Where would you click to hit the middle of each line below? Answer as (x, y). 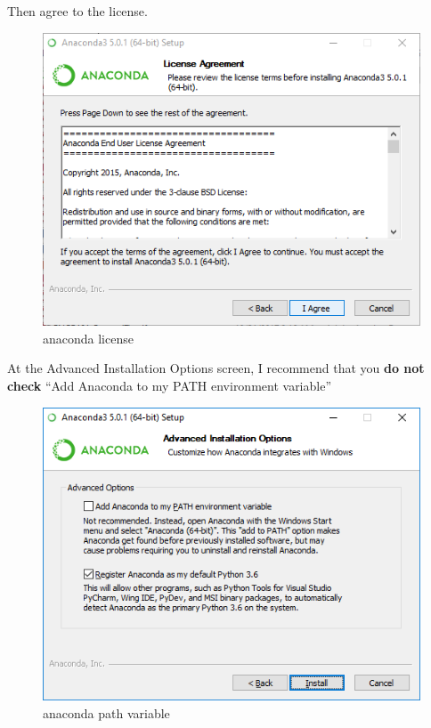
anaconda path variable (106, 712)
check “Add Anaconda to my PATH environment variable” (170, 386)
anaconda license (88, 338)
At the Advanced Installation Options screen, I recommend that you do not (216, 368)
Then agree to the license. (77, 11)
